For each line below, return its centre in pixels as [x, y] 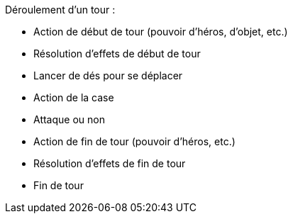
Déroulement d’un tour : [60, 10]
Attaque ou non [69, 119]
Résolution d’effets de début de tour [117, 54]
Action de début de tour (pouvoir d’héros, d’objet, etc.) [161, 32]
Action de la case [74, 97]
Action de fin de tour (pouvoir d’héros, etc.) [134, 141]
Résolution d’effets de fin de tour [110, 163]
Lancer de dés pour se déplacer [108, 75]
